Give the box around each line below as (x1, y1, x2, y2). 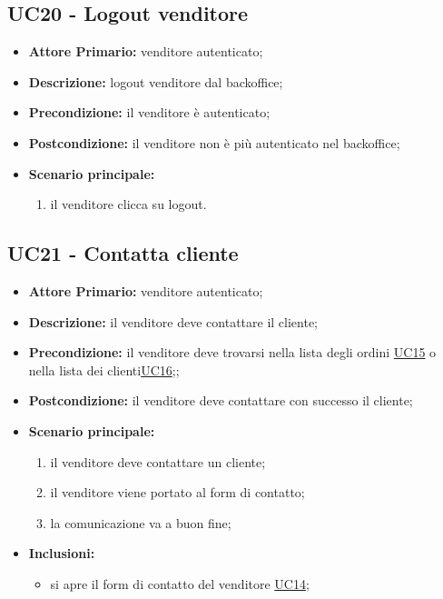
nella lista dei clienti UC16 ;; (28, 360, 180, 379)
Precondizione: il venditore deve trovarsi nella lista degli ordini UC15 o (28, 343, 437, 362)
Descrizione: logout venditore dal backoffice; (28, 72, 283, 91)
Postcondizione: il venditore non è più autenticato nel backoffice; (28, 133, 400, 152)
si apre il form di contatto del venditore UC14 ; (50, 574, 310, 593)
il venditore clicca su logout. (50, 195, 207, 214)
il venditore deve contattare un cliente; (50, 452, 266, 471)
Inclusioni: (28, 544, 95, 563)
